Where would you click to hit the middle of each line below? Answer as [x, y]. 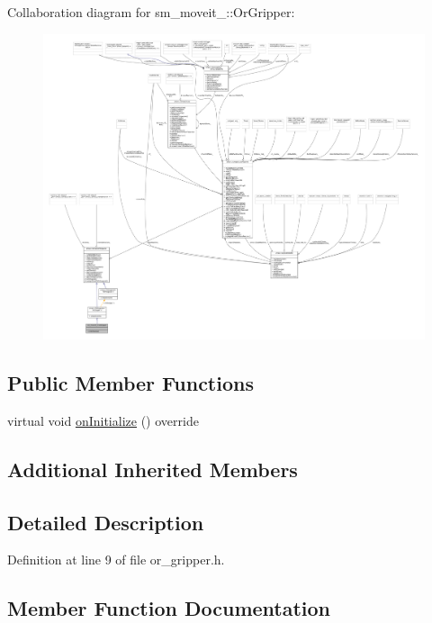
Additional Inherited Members [153, 469]
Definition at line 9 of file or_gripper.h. [116, 560]
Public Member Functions [130, 383]
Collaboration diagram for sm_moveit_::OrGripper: [151, 12]
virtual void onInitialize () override [103, 420]
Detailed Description [106, 522]
